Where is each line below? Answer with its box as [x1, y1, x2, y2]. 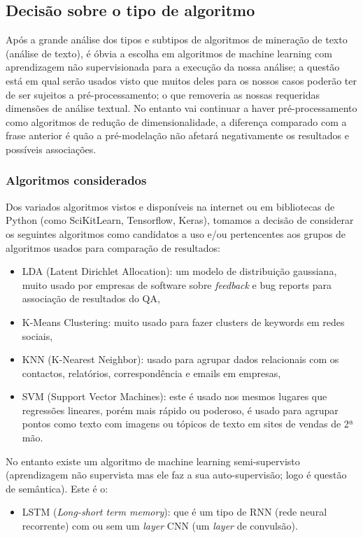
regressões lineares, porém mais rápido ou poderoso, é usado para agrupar [22, 402, 339, 417]
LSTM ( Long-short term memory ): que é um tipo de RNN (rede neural [22, 504, 327, 519]
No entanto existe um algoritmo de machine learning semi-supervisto [6, 453, 300, 468]
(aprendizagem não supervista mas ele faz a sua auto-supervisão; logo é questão [6, 467, 347, 482]
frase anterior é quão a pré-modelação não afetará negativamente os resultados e [6, 128, 349, 143]
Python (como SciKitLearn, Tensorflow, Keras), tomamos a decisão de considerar [6, 213, 354, 227]
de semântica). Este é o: [6, 481, 108, 495]
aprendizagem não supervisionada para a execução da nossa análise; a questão [6, 59, 340, 74]
